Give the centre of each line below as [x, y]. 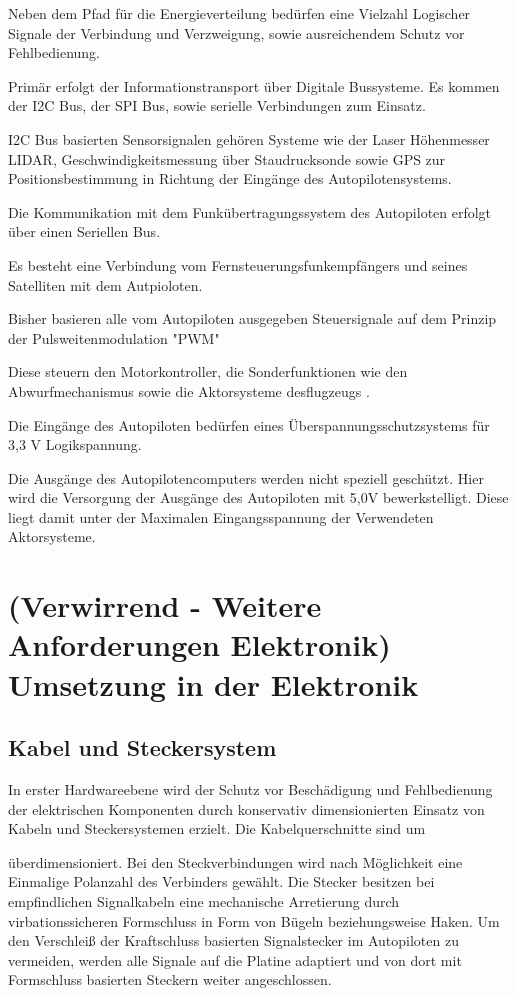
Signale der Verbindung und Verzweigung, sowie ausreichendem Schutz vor [236, 32]
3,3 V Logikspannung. [75, 444]
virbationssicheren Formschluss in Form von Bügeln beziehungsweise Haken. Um [254, 920]
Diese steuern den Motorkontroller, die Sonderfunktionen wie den [208, 371]
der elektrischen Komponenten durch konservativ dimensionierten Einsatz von [246, 808]
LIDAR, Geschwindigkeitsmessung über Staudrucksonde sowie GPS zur [227, 158]
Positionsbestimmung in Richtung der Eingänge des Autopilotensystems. [230, 178]
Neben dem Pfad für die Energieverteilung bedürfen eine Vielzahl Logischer [239, 13]
